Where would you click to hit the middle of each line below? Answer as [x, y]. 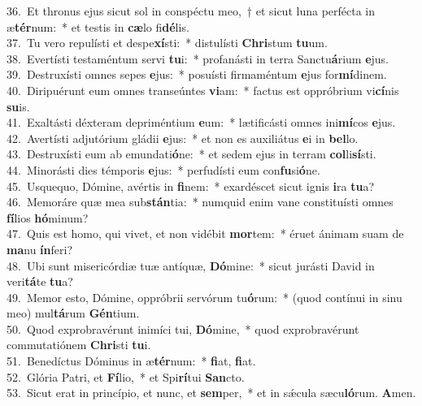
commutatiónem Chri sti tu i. [79, 345]
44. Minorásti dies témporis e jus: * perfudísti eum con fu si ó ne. [163, 169]
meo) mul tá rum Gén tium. [73, 313]
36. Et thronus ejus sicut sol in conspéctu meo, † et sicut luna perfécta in [191, 11]
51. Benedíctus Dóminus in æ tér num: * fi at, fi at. [131, 361]
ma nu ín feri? [40, 249]
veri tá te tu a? [40, 281]
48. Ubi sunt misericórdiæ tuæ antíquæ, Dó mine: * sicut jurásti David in [191, 265]
